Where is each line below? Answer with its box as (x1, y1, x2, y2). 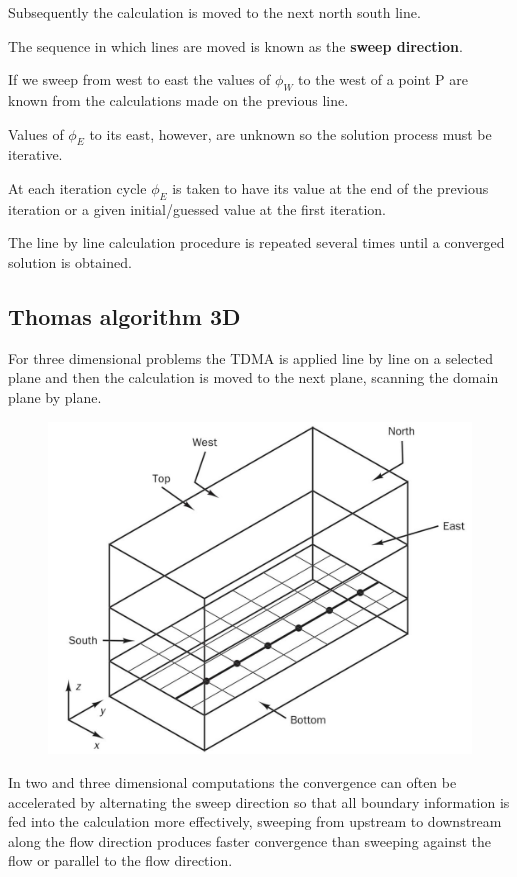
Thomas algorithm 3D (8, 300, 241, 331)
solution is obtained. (8, 251, 132, 272)
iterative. (8, 144, 63, 165)
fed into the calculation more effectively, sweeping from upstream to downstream (8, 811, 502, 832)
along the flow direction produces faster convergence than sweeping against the (8, 830, 492, 851)
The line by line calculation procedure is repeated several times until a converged (8, 232, 505, 253)
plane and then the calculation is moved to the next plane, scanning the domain (8, 367, 499, 388)
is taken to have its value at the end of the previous (172, 177, 489, 198)
